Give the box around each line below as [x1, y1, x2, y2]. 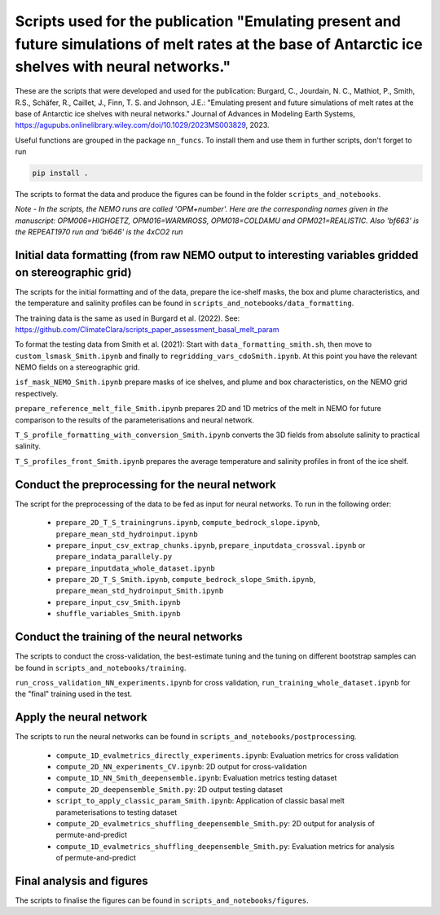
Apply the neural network [15, 711, 147, 725]
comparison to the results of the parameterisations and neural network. [15, 415, 255, 425]
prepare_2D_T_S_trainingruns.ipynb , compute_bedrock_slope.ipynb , [55, 518, 320, 528]
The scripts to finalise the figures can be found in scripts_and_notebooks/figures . [15, 895, 309, 905]
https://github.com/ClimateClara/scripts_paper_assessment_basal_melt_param [15, 324, 279, 334]
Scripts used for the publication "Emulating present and [15, 12, 401, 30]
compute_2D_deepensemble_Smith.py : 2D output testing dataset [55, 784, 283, 794]
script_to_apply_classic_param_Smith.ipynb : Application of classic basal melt [55, 796, 345, 806]
